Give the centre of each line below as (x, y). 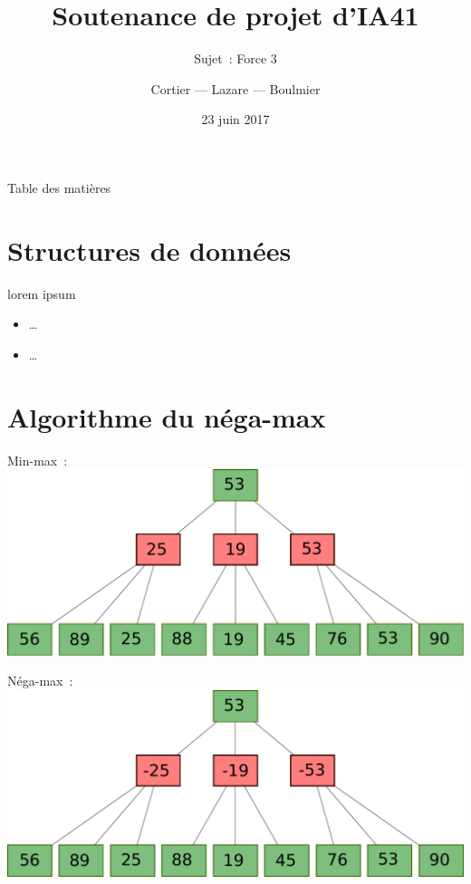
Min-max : (38, 460)
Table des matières (59, 187)
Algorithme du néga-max (167, 416)
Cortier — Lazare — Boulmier (235, 88)
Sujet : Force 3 (235, 58)
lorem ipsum (42, 293)
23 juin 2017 (235, 119)
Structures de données (149, 250)
